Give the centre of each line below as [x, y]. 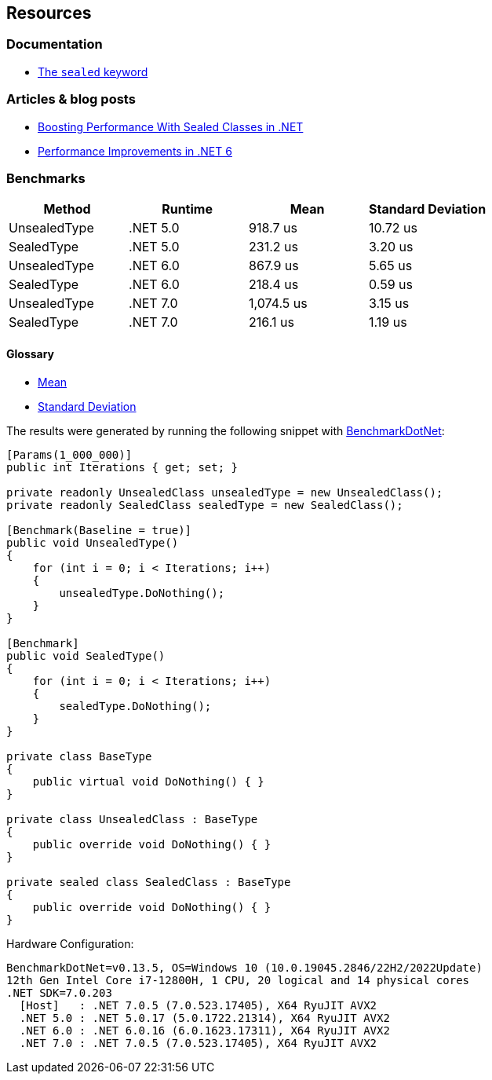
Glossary [31, 353]
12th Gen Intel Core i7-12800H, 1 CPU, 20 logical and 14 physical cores [238, 980]
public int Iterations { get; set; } [122, 467]
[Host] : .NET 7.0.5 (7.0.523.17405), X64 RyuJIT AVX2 [198, 1005]
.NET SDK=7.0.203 [59, 992]
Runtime [187, 209]
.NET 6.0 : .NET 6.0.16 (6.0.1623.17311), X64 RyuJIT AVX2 [204, 1030]
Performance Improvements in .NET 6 [135, 151]
